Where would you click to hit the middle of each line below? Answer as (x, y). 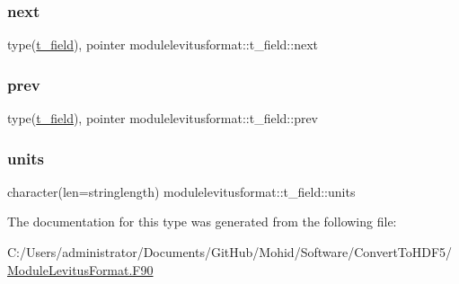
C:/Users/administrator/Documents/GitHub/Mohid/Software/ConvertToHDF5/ (230, 252)
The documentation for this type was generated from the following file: (202, 222)
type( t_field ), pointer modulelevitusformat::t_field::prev (163, 118)
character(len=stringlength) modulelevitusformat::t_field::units (181, 191)
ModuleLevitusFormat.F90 (80, 269)
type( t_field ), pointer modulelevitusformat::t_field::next (163, 44)
